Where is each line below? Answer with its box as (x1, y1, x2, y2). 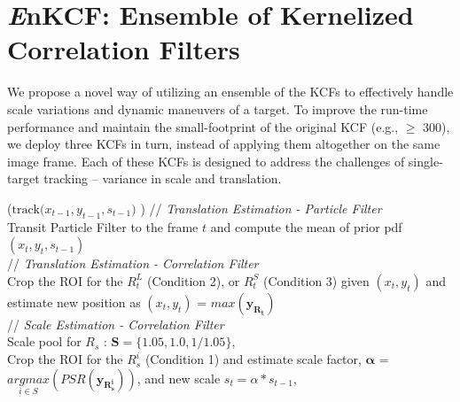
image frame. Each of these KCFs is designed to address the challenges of (7, 151, 405, 170)
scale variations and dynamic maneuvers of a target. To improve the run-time (7, 99, 428, 118)
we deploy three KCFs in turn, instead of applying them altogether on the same (7, 135, 441, 153)
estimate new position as (7, 292, 141, 311)
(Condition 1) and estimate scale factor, (144, 350, 362, 368)
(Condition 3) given (263, 271, 370, 290)
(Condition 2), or (146, 271, 240, 290)
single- (408, 151, 443, 170)
